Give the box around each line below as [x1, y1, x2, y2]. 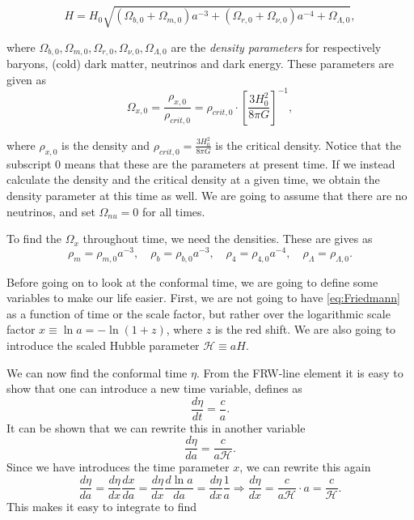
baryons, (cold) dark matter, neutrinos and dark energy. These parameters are [6, 55, 395, 71]
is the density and [61, 136, 150, 153]
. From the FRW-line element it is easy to [196, 364, 403, 381]
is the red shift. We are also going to [214, 321, 396, 338]
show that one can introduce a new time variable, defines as [6, 380, 302, 397]
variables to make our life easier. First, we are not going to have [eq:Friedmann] [6, 289, 400, 306]
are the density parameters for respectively [171, 38, 382, 55]
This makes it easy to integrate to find [6, 498, 197, 515]
